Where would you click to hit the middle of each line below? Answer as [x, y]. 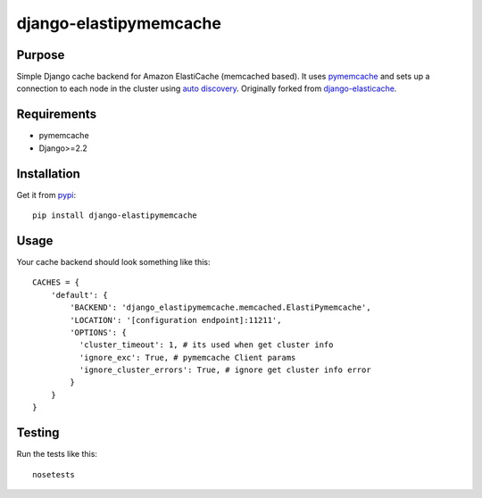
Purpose [41, 55]
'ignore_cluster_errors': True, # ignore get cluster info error [225, 370]
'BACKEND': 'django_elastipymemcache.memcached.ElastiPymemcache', [220, 307]
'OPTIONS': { [98, 332]
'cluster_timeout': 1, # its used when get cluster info [206, 345]
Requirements [57, 115]
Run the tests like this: [57, 454]
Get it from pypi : [46, 195]
